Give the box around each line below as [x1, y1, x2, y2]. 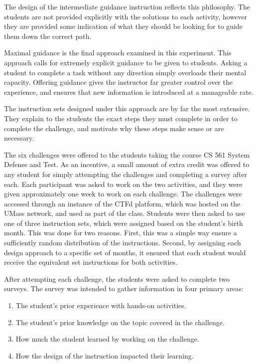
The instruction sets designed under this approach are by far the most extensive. [4, 103, 250, 114]
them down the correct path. [4, 30, 92, 41]
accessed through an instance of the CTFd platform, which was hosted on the [4, 198, 241, 208]
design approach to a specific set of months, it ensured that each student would [4, 247, 246, 257]
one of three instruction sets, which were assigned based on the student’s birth [4, 217, 243, 228]
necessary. [4, 133, 34, 143]
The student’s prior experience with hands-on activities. [15, 300, 186, 311]
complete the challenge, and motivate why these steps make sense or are [4, 123, 224, 133]
